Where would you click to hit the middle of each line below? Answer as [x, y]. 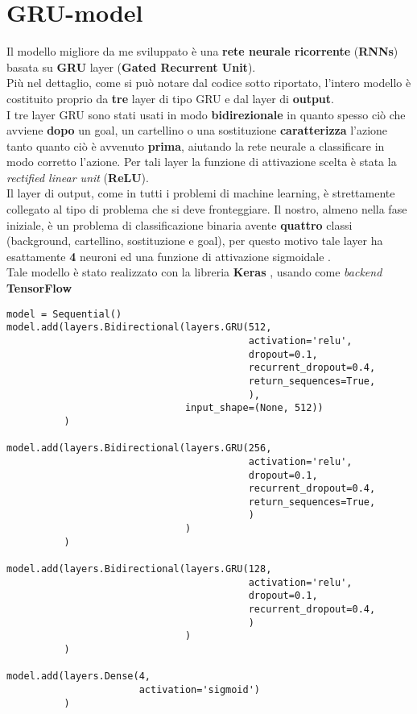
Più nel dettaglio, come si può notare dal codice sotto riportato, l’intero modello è [209, 83]
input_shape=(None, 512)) [254, 408]
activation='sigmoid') [199, 690]
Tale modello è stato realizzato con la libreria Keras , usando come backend [194, 272]
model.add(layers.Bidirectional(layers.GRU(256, [139, 448]
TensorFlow [39, 288]
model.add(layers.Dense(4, [78, 677]
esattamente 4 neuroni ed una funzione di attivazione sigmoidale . [169, 256]
